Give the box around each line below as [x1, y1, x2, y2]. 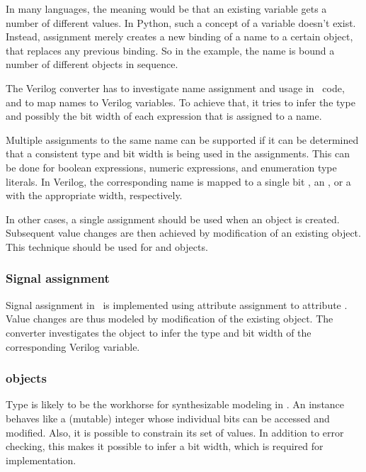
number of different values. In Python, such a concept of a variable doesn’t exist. [6, 15, 356, 30]
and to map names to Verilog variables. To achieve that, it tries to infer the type [6, 94, 355, 109]
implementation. [6, 452, 76, 467]
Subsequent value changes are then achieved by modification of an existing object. [6, 225, 361, 240]
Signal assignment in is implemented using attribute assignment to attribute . [6, 297, 348, 312]
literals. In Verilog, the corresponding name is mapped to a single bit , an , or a [6, 174, 351, 189]
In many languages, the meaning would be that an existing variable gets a [6, 1, 327, 16]
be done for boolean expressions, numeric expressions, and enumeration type [6, 159, 337, 174]
